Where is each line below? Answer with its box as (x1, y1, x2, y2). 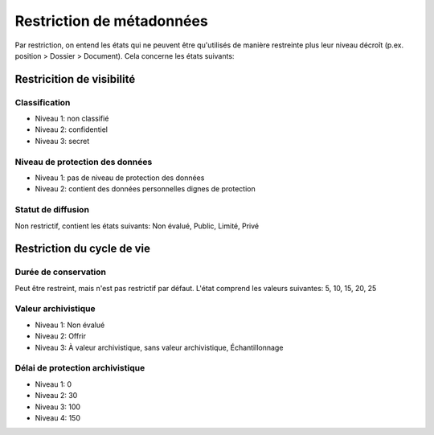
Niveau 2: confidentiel (35, 125, 108, 134)
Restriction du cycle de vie (14, 242, 151, 256)
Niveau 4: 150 (35, 412, 80, 422)
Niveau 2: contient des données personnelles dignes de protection (35, 184, 256, 194)
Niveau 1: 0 (35, 379, 72, 389)
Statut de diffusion (14, 204, 90, 215)
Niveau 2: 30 (35, 391, 78, 400)
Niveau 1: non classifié (35, 113, 109, 124)
